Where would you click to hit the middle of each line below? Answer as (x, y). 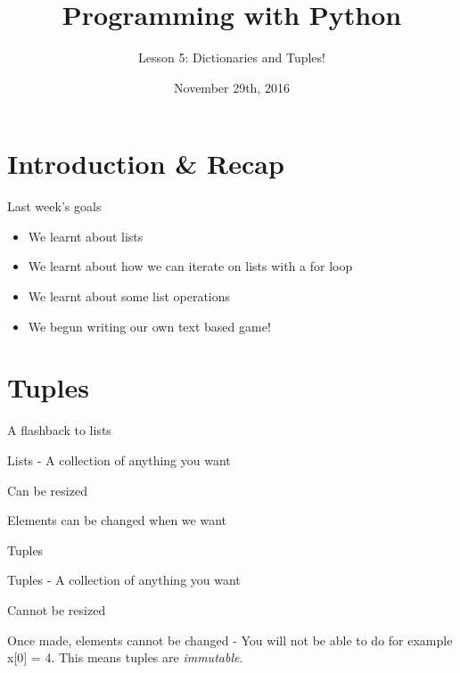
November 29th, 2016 (232, 87)
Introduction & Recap (146, 164)
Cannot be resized (57, 609)
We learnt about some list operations (129, 296)
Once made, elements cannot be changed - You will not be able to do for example (230, 640)
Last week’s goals (54, 206)
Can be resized (47, 490)
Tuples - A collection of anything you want (124, 580)
